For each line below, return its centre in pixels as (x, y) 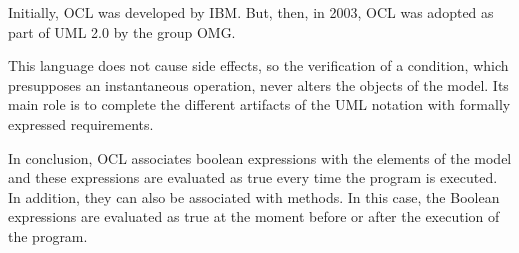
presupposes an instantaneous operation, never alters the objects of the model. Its (258, 84)
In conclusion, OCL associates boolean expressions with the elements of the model (260, 157)
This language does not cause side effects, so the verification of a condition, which (258, 65)
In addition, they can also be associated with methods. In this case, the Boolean (254, 196)
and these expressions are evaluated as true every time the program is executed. (253, 177)
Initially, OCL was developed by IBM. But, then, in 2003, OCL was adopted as (251, 12)
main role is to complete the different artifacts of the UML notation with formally (259, 104)
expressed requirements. (81, 123)
